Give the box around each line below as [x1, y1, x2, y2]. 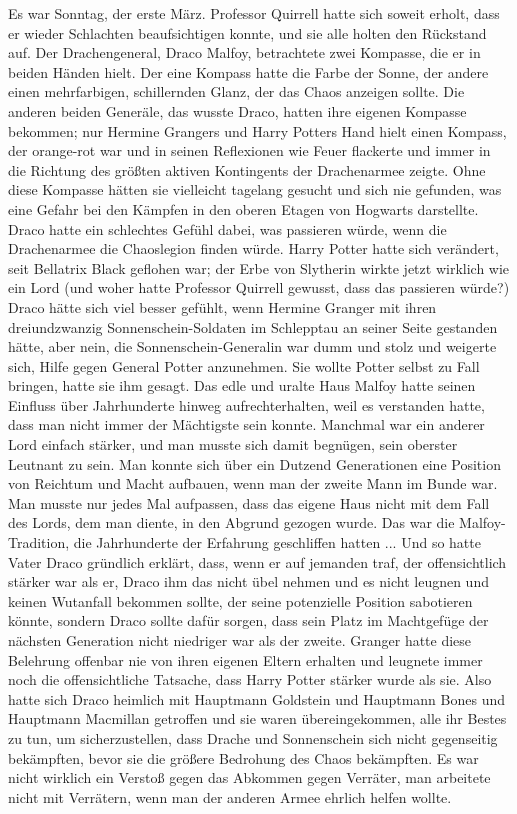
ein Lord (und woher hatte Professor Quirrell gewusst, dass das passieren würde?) [8, 277, 510, 298]
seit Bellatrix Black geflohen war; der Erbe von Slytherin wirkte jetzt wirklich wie [8, 257, 510, 278]
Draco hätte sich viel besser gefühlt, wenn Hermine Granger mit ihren [8, 296, 437, 317]
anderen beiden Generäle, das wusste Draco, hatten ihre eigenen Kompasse [8, 100, 467, 121]
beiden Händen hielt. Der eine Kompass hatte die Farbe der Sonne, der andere [8, 61, 489, 82]
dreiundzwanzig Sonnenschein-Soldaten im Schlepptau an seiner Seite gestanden [8, 316, 498, 337]
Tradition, [8, 532, 70, 553]
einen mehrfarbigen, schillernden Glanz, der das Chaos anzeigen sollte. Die [8, 81, 465, 102]
